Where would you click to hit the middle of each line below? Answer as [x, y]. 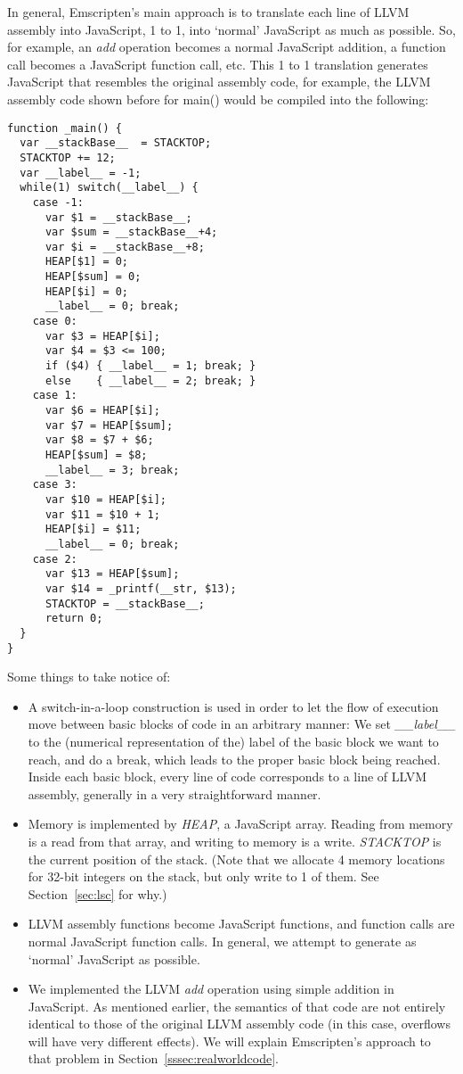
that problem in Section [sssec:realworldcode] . [153, 1058]
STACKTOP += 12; [68, 157]
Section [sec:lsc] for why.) [97, 893]
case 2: [55, 559]
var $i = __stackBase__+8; [125, 247]
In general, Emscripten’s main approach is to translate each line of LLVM [208, 12]
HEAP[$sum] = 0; [93, 277]
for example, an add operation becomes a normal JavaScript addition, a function [227, 47]
